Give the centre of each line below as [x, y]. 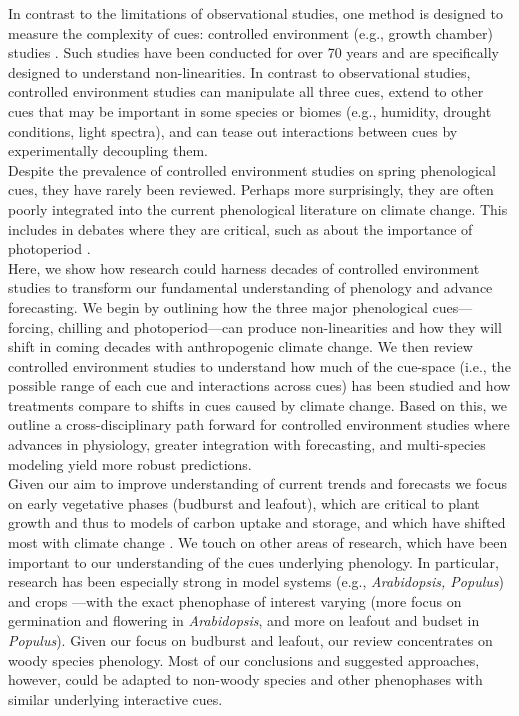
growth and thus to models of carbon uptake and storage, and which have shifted [257, 522]
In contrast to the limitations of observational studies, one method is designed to [255, 13]
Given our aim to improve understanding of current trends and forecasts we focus [257, 483]
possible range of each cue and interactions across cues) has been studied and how [259, 385]
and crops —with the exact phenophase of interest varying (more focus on [235, 600]
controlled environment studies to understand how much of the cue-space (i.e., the [259, 365]
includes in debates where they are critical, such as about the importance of [240, 228]
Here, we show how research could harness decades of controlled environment [244, 267]
